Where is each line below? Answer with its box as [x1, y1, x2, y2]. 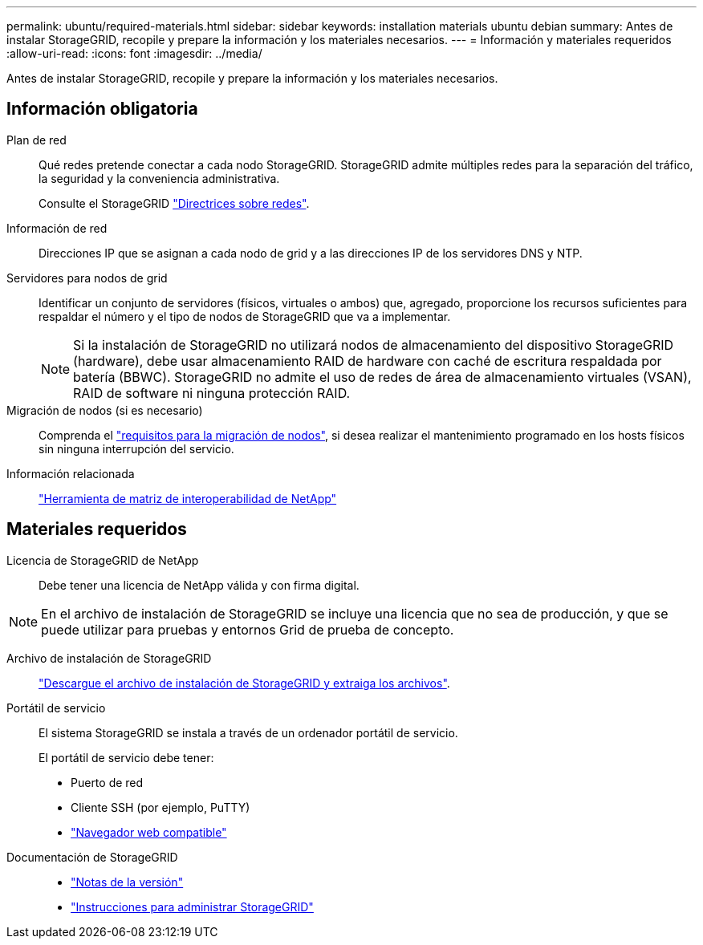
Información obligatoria [6, 99, 198, 120]
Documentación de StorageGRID [6, 850, 178, 864]
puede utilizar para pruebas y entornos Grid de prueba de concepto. [41, 621, 454, 638]
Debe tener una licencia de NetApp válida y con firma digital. [39, 578, 360, 592]
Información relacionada [6, 466, 135, 481]
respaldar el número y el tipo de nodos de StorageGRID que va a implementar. [39, 309, 451, 323]
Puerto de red [71, 775, 144, 789]
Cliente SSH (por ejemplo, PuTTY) [71, 800, 250, 814]
